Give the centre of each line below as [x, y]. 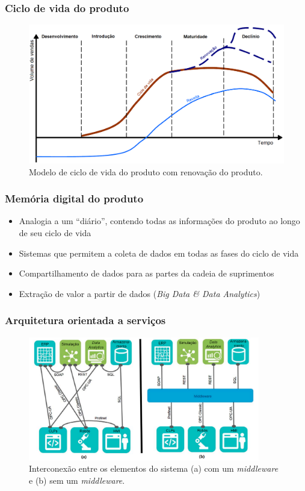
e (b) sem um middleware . [77, 480]
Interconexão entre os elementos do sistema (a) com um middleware [154, 468]
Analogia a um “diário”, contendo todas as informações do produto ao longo [159, 221]
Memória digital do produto [74, 199]
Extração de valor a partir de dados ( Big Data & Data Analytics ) [140, 293]
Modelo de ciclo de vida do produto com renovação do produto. [146, 171]
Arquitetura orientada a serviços [85, 320]
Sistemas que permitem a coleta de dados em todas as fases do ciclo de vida [159, 253]
